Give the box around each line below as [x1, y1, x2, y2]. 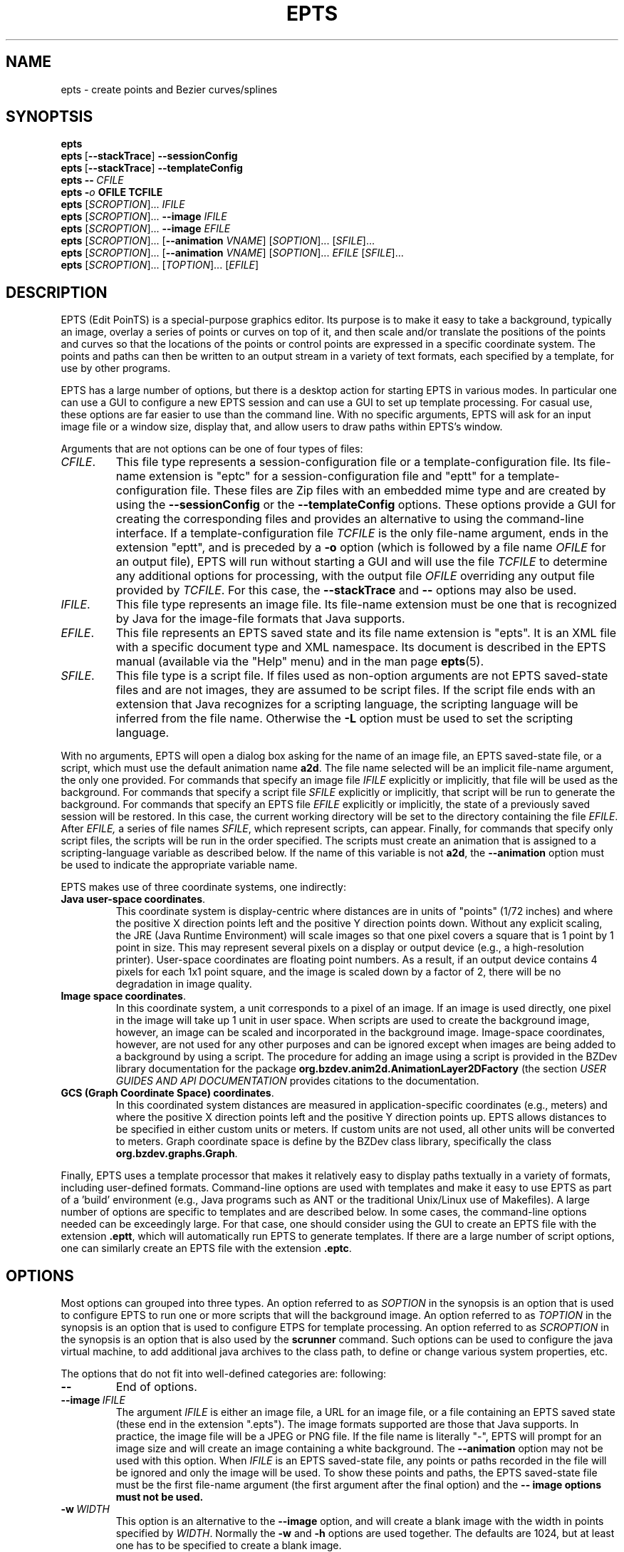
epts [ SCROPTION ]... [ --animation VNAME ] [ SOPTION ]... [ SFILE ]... [61, 234, 375, 247]
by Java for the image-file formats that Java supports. [115, 611, 405, 626]
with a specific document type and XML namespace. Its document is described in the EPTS [115, 640, 606, 655]
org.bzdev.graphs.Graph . [115, 1147, 238, 1160]
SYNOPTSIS [6, 108, 93, 126]
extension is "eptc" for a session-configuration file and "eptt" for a [149, 469, 505, 484]
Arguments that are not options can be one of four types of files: [61, 443, 363, 455]
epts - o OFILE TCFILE [61, 186, 163, 199]
